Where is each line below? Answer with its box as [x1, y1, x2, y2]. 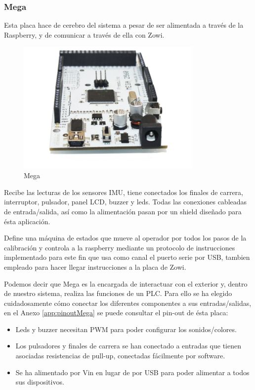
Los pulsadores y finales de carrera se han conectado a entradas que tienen [15, 341, 241, 351]
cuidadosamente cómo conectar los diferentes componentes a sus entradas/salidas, [4, 297, 252, 308]
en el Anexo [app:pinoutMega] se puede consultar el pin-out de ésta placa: [4, 307, 228, 318]
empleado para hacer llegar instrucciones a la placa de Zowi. [4, 261, 186, 272]
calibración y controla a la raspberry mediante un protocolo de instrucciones [4, 242, 235, 252]
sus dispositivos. [15, 377, 64, 387]
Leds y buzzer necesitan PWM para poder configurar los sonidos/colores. [15, 324, 237, 334]
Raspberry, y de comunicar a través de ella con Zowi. [4, 29, 165, 40]
